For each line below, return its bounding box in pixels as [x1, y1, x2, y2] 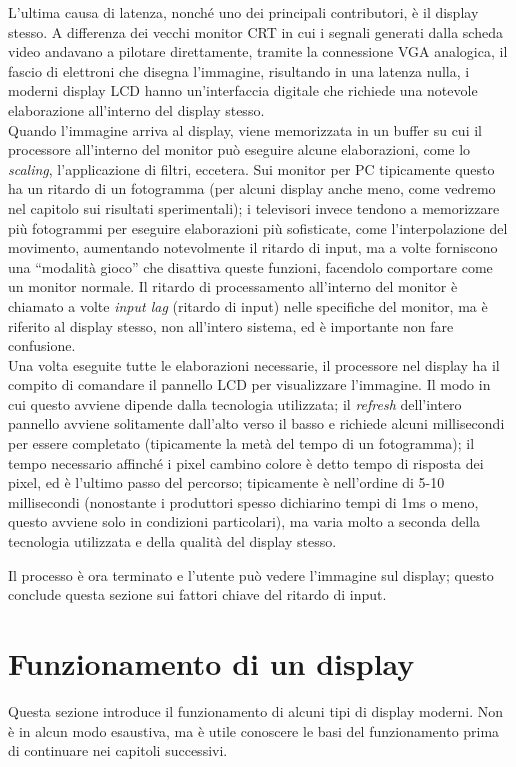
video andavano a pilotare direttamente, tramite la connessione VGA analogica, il [8, 41, 508, 62]
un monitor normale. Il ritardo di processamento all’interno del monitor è [8, 276, 458, 297]
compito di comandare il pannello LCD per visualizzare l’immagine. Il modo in [8, 374, 491, 395]
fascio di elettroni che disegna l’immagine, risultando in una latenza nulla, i [8, 60, 470, 81]
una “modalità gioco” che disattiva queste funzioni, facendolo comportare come [8, 256, 493, 277]
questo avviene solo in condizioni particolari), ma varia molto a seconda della [8, 511, 481, 532]
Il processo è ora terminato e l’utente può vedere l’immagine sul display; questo [8, 564, 494, 585]
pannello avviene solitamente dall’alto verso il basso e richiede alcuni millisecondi [8, 413, 505, 434]
